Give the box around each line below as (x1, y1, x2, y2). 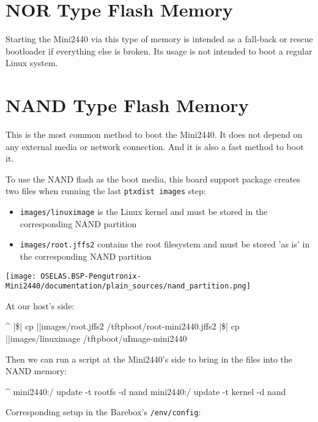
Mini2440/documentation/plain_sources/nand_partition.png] (6, 282, 251, 291)
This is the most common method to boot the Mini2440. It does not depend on (6, 128, 303, 141)
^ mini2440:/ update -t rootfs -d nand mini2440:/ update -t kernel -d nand (6, 385, 286, 398)
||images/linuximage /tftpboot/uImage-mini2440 (6, 332, 187, 345)
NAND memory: (6, 364, 67, 377)
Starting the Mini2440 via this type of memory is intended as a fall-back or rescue (6, 32, 313, 45)
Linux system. (6, 56, 58, 69)
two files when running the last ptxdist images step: (6, 184, 206, 197)
